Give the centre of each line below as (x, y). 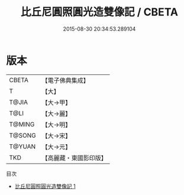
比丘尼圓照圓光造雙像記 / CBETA (99, 12)
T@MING (22, 124)
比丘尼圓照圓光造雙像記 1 (45, 186)
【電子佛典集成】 (66, 80)
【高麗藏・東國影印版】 (75, 158)
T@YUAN (22, 147)
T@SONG (23, 135)
